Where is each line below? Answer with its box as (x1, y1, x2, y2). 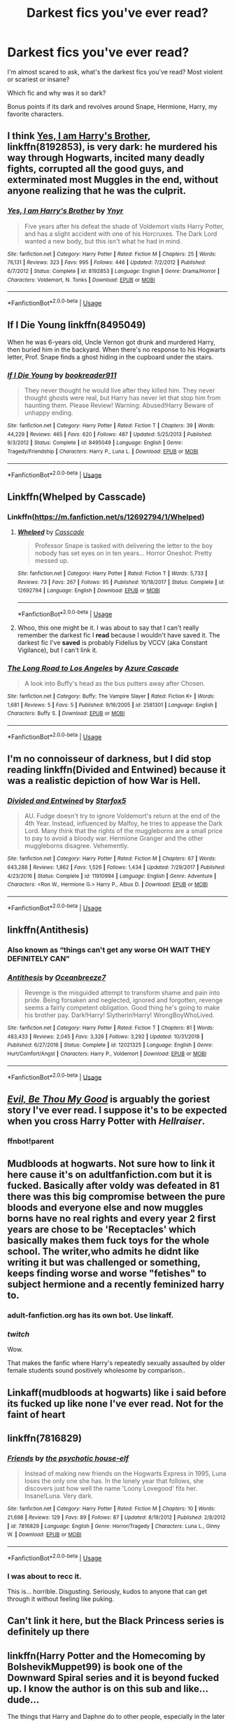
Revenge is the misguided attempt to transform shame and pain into (24, 988, 220, 997)
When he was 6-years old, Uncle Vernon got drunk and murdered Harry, (7, 338, 215, 346)
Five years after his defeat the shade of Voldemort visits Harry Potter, (24, 222, 225, 230)
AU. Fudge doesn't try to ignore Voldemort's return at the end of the (24, 812, 220, 820)
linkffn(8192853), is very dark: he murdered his (7, 141, 218, 153)
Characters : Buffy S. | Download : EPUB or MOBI (7, 710, 125, 717)
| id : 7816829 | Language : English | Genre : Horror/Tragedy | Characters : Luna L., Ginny (7, 1522, 220, 1529)
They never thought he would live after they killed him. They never (24, 386, 215, 394)
